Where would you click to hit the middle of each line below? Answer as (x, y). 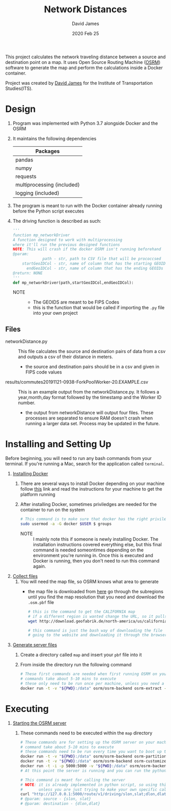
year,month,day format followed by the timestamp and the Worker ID (90, 398)
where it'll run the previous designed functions (66, 245)
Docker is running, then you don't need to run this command (96, 561)
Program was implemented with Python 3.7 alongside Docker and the (85, 123)
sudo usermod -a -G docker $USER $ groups (66, 524)
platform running (38, 495)
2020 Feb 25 (85, 33)
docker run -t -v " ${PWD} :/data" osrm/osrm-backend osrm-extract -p (94, 688)
